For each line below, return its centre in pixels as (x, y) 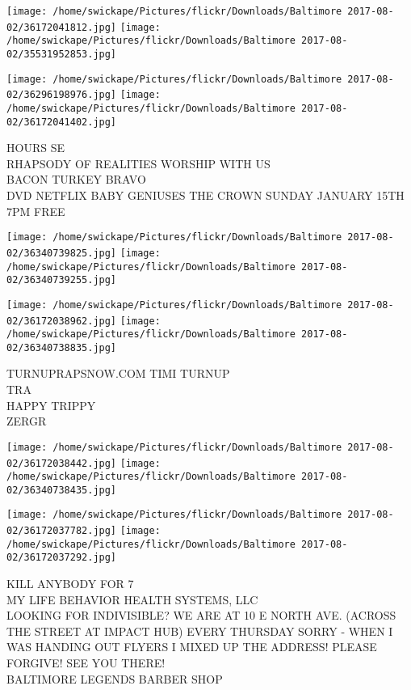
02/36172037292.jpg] (62, 558)
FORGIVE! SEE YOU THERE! (86, 663)
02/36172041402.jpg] (62, 122)
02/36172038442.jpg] (62, 463)
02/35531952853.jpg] (62, 54)
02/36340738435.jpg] (62, 490)
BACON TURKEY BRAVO (76, 179)
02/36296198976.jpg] (62, 95)
